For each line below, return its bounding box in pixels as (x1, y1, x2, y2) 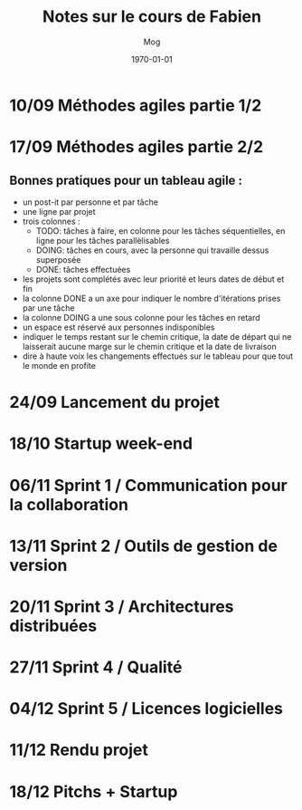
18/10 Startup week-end (9, 433, 193, 454)
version (9, 554, 68, 575)
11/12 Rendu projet (9, 740, 149, 760)
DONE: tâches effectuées (35, 264, 131, 275)
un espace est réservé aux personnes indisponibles (22, 322, 215, 333)
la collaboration (9, 494, 129, 515)
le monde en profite (22, 360, 97, 371)
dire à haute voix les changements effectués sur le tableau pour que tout (22, 351, 294, 362)
